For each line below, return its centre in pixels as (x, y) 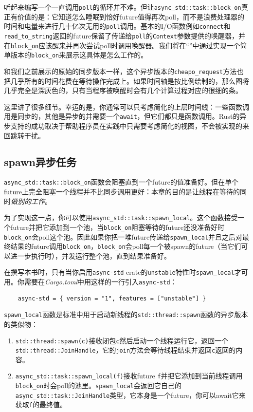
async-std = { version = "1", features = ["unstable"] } (112, 298)
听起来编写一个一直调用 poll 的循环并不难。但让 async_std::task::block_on (123, 7)
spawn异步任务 (40, 161)
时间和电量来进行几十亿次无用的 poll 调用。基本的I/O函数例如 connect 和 (117, 26)
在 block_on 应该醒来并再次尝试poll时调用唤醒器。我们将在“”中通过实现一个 (122, 45)
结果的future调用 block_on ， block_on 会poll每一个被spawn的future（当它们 (126, 246)
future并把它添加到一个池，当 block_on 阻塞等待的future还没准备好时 (117, 227)
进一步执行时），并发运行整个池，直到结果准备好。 (90, 255)
